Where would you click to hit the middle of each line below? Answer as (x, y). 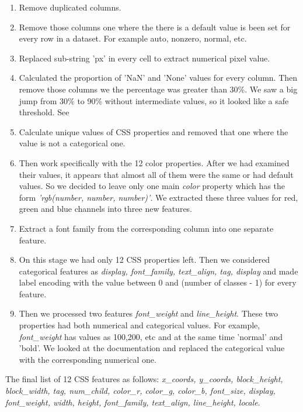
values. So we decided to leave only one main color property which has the (152, 186)
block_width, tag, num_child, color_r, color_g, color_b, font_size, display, (140, 391)
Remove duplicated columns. (70, 7)
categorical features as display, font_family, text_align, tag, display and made (159, 271)
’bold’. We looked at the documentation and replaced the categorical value (152, 348)
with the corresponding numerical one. (88, 359)
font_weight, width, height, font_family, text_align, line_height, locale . (133, 402)
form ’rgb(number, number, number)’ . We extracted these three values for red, (159, 197)
